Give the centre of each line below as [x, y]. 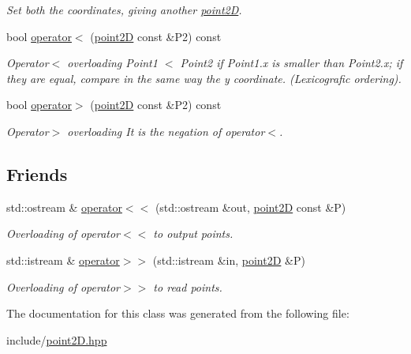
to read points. [188, 286]
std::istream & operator [63, 260]
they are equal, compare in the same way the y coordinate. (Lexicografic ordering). [204, 78]
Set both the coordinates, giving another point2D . [124, 9]
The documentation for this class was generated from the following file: [178, 313]
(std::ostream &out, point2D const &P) [250, 207]
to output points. [193, 233]
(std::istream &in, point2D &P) [229, 260]
